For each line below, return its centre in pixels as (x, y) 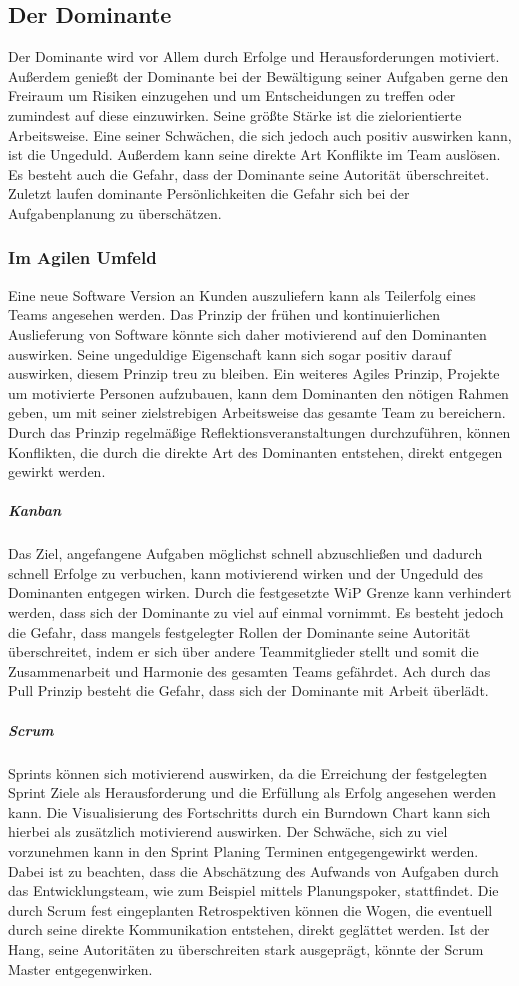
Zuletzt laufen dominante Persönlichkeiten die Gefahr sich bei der (209, 193)
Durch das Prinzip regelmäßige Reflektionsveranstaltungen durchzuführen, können (259, 431)
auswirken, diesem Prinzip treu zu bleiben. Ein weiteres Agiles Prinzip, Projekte (254, 373)
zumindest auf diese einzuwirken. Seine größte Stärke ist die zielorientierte (235, 114)
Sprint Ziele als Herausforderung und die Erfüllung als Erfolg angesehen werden (252, 792)
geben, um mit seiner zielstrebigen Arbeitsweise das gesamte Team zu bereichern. (257, 412)
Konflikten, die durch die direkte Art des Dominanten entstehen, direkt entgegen (255, 451)
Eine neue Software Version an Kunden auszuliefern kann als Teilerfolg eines (242, 294)
